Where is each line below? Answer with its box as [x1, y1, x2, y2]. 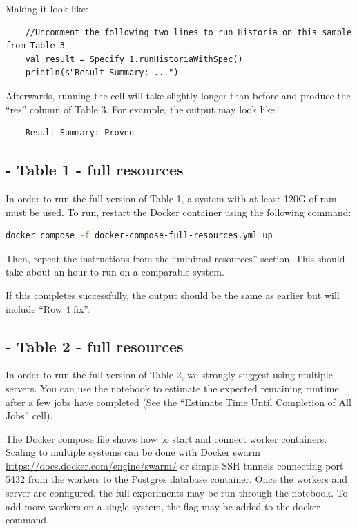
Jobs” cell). [6, 408, 53, 423]
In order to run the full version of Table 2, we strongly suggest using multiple [6, 367, 333, 382]
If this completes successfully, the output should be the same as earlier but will [6, 287, 340, 302]
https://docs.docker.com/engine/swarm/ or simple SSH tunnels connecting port [6, 458, 344, 472]
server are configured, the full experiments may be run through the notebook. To [6, 485, 348, 500]
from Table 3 [6, 41, 65, 51]
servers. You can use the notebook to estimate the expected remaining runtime [6, 381, 339, 395]
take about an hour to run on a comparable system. [6, 264, 224, 279]
